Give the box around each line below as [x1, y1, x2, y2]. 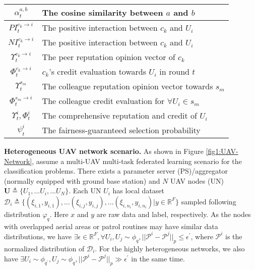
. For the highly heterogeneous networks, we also [95, 243, 245, 253]
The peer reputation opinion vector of [42, 51, 175, 63]
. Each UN [69, 185, 101, 196]
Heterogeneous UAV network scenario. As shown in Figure [4, 146, 204, 156]
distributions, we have [4, 231, 72, 241]
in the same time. [131, 253, 185, 263]
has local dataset [112, 185, 165, 196]
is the [225, 231, 242, 241]
